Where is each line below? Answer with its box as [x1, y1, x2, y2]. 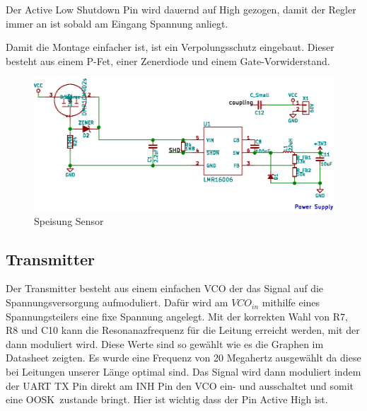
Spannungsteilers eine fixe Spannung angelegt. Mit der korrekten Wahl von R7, [6, 308, 348, 323]
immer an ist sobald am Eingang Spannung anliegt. [6, 16, 228, 30]
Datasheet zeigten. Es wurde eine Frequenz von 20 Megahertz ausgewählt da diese [6, 350, 361, 365]
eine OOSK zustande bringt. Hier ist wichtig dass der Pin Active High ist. [6, 392, 328, 407]
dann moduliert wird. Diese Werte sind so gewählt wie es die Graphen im [6, 336, 324, 351]
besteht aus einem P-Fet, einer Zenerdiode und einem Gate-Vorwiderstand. [6, 53, 330, 68]
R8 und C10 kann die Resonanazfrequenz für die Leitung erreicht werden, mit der [6, 323, 360, 337]
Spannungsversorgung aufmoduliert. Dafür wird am [6, 295, 228, 310]
